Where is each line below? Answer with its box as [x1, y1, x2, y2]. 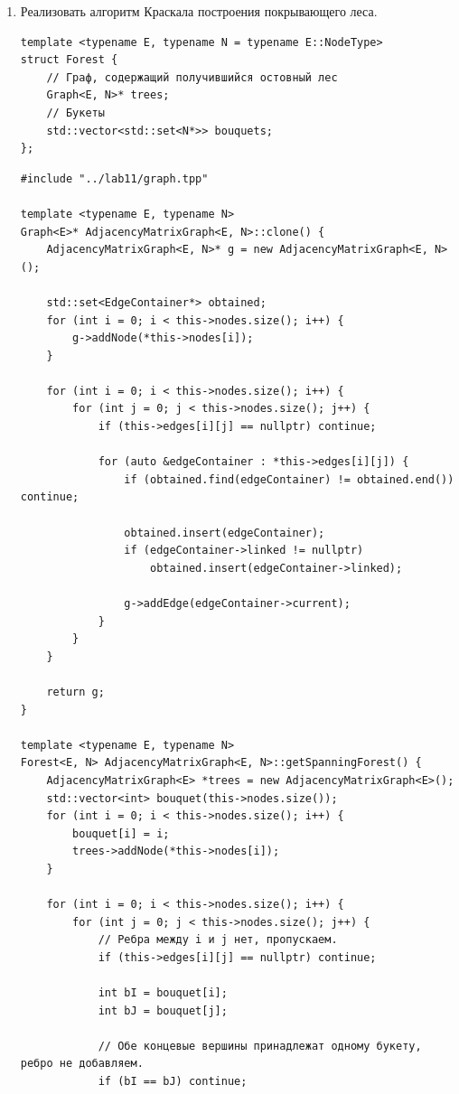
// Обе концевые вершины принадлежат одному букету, [98, 1039, 422, 1052]
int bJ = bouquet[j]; [98, 1004, 228, 1017]
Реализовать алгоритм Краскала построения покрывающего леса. [20, 2, 378, 20]
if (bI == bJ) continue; [98, 1075, 248, 1089]
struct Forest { [20, 53, 118, 67]
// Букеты [46, 106, 105, 119]
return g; [46, 685, 105, 698]
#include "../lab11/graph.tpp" [20, 172, 209, 185]
